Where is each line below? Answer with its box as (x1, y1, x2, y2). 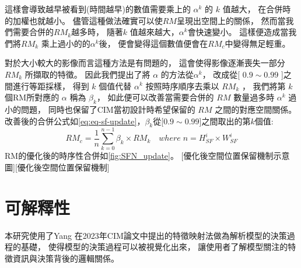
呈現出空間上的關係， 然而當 (176, 14, 286, 26)
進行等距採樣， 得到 (12, 79, 89, 92)
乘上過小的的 (41, 37, 90, 49)
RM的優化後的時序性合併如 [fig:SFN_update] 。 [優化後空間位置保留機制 (5, 149, 274, 162)
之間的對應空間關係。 (215, 103, 297, 115)
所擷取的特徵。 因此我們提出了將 (24, 68, 150, 80)
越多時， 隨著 (71, 26, 123, 38)
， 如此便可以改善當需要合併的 (96, 91, 214, 103)
